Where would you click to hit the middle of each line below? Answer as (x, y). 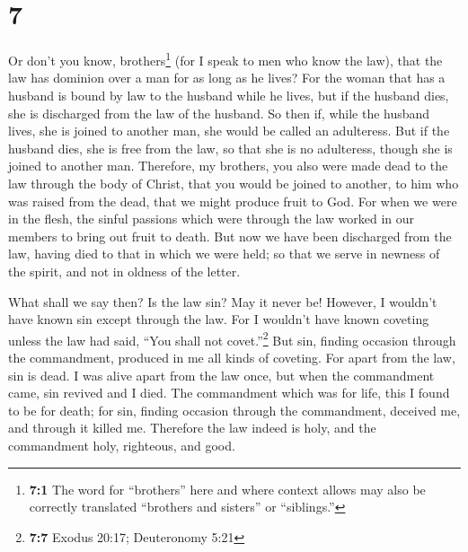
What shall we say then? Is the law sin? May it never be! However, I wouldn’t (223, 301)
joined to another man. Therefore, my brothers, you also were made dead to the (228, 166)
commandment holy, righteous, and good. (122, 445)
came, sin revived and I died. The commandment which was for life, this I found (229, 393)
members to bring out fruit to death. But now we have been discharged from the (230, 236)
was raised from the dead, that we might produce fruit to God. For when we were (233, 201)
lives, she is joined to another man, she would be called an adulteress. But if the (229, 131)
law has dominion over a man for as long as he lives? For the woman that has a (227, 78)
